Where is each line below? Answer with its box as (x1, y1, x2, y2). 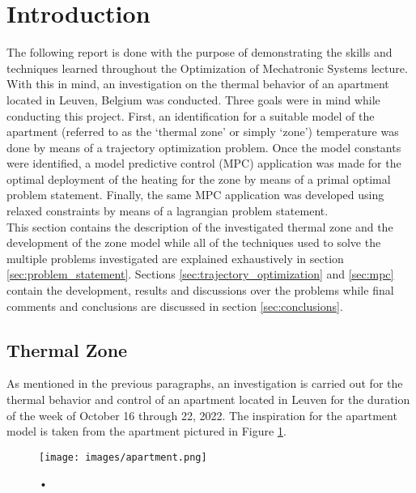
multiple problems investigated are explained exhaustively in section (6, 249, 344, 266)
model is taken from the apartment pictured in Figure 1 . (6, 423, 287, 440)
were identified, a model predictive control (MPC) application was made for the (6, 155, 401, 172)
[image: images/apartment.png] (39, 451, 207, 463)
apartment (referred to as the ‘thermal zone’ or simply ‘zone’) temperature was (6, 123, 399, 140)
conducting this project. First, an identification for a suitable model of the (6, 107, 375, 124)
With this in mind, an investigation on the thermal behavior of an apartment (6, 75, 389, 92)
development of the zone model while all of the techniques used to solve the (6, 234, 381, 251)
